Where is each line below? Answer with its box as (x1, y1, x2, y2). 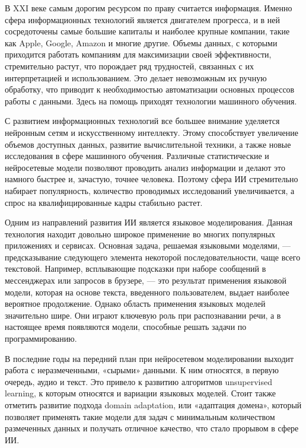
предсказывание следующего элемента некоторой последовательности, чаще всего (5, 250, 301, 263)
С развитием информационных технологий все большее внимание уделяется (5, 115, 280, 127)
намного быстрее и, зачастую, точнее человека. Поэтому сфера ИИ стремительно (5, 173, 298, 185)
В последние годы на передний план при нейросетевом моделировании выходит (5, 352, 294, 364)
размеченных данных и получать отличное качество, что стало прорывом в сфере (5, 422, 299, 434)
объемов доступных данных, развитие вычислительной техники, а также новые (5, 138, 291, 150)
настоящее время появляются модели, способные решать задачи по (5, 320, 247, 333)
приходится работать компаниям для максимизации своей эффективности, (5, 48, 272, 61)
